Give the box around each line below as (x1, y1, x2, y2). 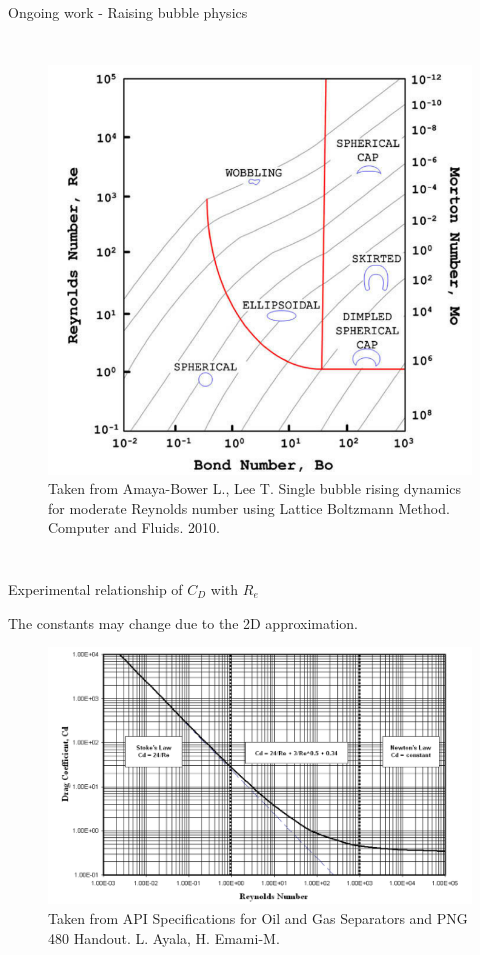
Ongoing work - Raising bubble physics (8, 2, 248, 22)
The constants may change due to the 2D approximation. (8, 612, 358, 633)
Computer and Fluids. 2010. (48, 517, 220, 538)
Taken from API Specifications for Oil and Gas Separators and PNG (48, 907, 468, 928)
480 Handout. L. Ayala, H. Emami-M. (48, 927, 280, 948)
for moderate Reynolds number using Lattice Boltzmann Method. (48, 497, 450, 518)
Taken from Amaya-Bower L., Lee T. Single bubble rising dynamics (48, 478, 462, 499)
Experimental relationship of (8, 579, 183, 600)
